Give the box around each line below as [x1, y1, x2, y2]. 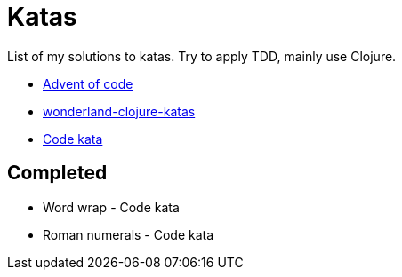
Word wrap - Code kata [43, 199, 180, 215]
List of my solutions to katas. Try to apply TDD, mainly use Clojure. [7, 48, 397, 64]
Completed [7, 162, 108, 185]
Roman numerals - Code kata [43, 226, 214, 242]
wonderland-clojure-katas [43, 103, 196, 119]
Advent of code [43, 75, 133, 91]
